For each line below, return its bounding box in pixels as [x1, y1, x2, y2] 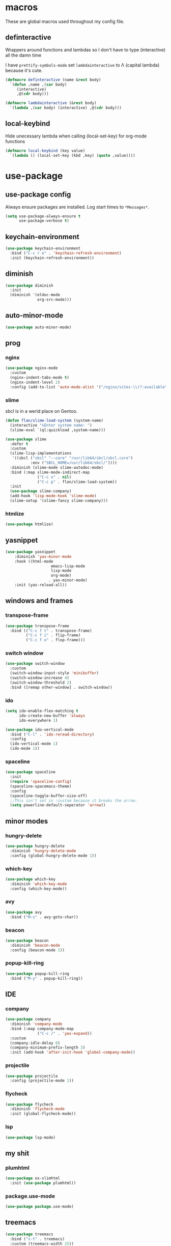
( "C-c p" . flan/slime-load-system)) [37, 479, 117, 485]
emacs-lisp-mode [50, 563, 85, 569]
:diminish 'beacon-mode [10, 943, 60, 948]
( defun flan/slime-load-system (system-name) [5, 418, 103, 423]
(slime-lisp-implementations [10, 451, 72, 456]
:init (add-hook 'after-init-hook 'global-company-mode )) [10, 1050, 136, 1055]
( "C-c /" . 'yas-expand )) [37, 1031, 93, 1036]
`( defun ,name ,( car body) [10, 82, 67, 87]
